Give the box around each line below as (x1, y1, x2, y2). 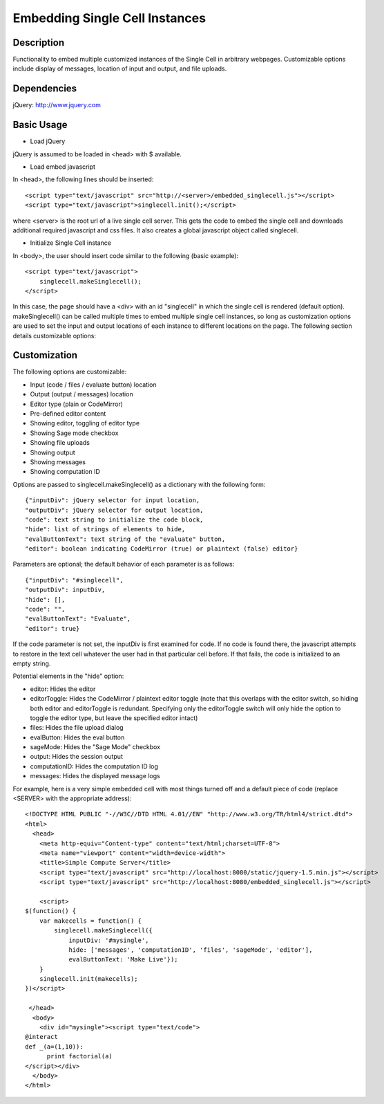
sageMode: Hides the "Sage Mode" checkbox (30, 743, 161, 751)
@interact (25, 1033, 58, 1041)
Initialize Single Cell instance (30, 239, 112, 247)
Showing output (30, 448, 75, 457)
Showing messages (30, 457, 86, 466)
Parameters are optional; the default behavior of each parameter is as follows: (12, 560, 235, 569)
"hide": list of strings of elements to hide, (25, 526, 186, 533)
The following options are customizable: (12, 367, 127, 376)
